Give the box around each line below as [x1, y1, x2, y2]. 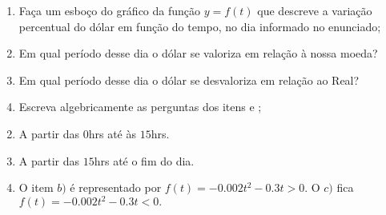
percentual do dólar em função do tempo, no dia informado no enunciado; [18, 18, 381, 34]
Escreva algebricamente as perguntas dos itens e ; [18, 98, 262, 115]
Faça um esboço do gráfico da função [18, 2, 201, 18]
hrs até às [88, 125, 136, 141]
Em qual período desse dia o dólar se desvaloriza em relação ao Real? [18, 71, 360, 88]
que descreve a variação [257, 2, 372, 18]
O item [18, 179, 54, 196]
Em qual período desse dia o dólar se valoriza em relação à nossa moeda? [18, 45, 378, 62]
